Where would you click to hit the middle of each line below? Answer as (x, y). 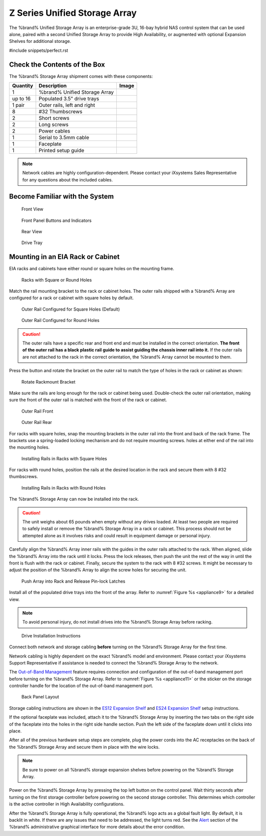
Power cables (54, 131)
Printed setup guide (62, 150)
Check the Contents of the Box (57, 64)
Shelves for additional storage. (40, 41)
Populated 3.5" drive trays (69, 99)
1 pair (18, 105)
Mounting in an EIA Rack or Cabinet (65, 257)
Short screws (54, 118)
